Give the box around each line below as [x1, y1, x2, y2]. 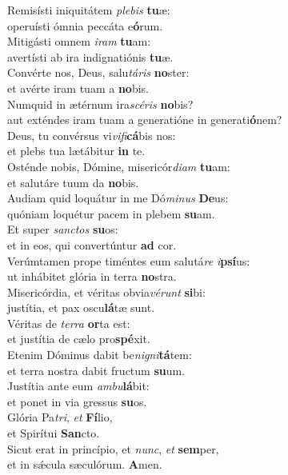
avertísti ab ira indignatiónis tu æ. [7, 48, 174, 65]
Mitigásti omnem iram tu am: [7, 33, 151, 50]
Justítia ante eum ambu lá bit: [7, 377, 150, 394]
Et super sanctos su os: [7, 221, 118, 237]
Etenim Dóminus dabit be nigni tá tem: [7, 346, 192, 363]
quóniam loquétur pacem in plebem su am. [7, 205, 215, 222]
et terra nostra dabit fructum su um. [7, 361, 186, 378]
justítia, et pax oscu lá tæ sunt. [7, 299, 155, 316]
